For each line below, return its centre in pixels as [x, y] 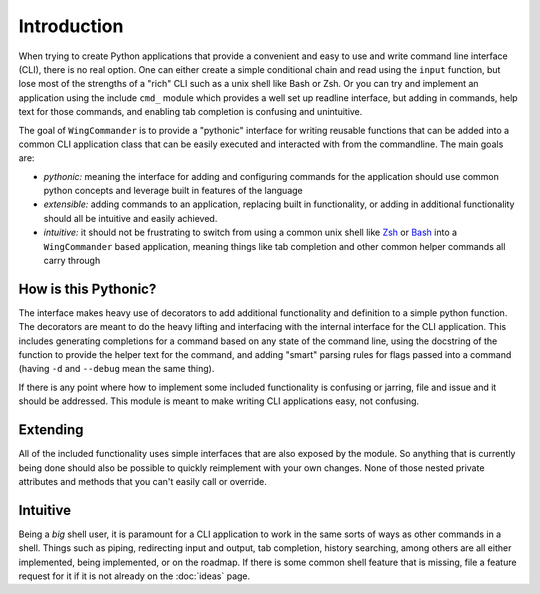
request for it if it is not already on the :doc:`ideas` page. [134, 576]
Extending [51, 430]
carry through [72, 261]
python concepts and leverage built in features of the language [173, 191]
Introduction [71, 26]
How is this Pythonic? [87, 288]
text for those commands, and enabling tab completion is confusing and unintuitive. [190, 112]
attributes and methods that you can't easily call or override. [142, 481]
